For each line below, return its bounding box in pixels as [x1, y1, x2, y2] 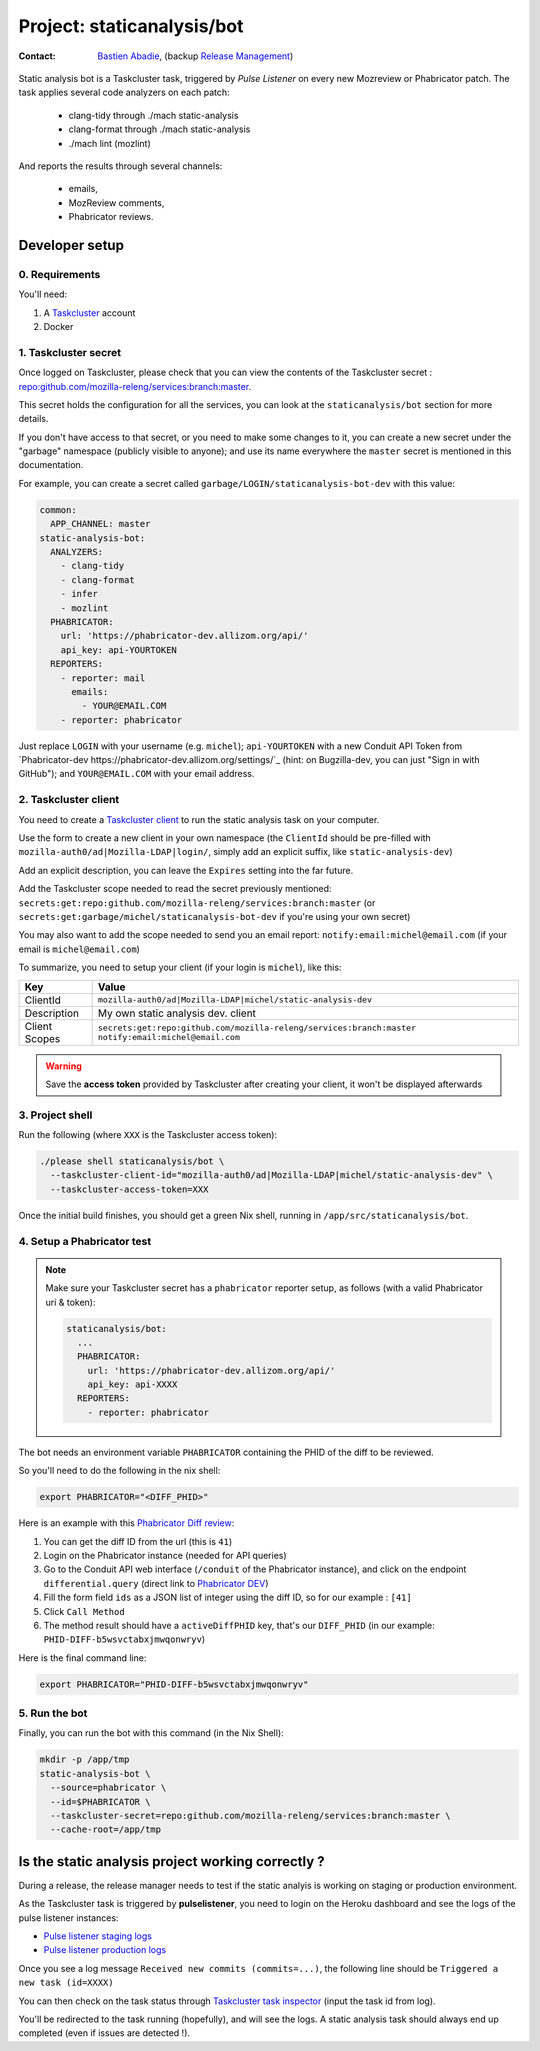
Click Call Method [43, 1605, 125, 1617]
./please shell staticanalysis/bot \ [39, 1156, 225, 1167]
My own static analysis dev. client [97, 1006, 257, 1020]
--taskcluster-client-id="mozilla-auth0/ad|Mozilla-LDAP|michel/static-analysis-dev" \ [50, 1170, 494, 1181]
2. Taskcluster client [18, 793, 120, 807]
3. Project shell [18, 1108, 93, 1122]
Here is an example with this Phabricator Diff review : [18, 1517, 235, 1529]
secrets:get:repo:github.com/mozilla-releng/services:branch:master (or [18, 896, 376, 909]
